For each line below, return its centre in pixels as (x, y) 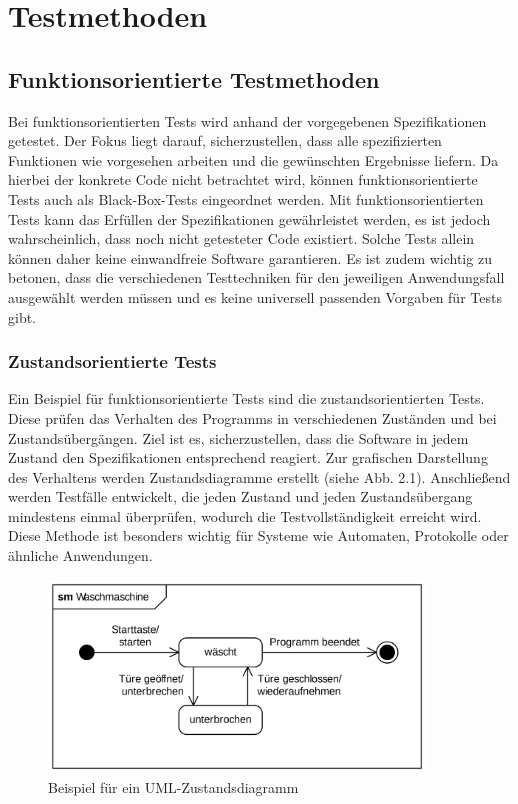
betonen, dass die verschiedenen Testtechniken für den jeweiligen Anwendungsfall (256, 277)
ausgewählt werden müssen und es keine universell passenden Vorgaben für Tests (255, 296)
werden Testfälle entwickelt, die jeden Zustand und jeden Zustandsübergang (240, 496)
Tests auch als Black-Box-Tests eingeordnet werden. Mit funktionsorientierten (246, 198)
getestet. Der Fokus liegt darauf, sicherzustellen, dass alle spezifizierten (225, 140)
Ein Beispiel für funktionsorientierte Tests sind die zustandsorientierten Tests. (246, 398)
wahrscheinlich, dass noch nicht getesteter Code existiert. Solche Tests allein (241, 238)
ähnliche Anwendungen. (80, 555)
